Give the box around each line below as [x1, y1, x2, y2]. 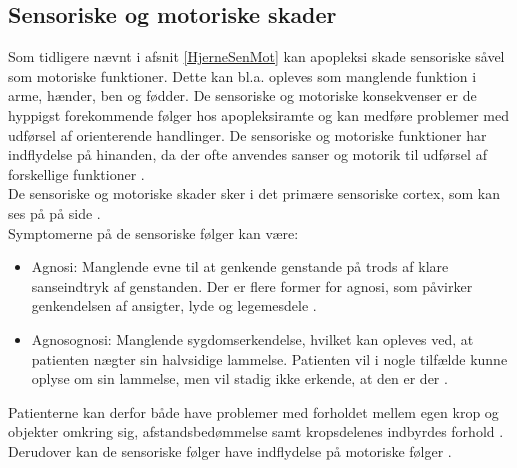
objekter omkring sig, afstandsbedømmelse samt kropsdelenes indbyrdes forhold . [8, 421, 504, 442]
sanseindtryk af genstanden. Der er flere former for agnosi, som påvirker [31, 275, 473, 296]
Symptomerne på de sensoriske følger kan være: [8, 222, 299, 243]
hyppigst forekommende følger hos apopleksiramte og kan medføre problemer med [8, 104, 509, 125]
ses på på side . [8, 202, 101, 223]
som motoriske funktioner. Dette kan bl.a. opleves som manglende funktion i [8, 65, 477, 86]
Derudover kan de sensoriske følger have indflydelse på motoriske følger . [8, 440, 452, 461]
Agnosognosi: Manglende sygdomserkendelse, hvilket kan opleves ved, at [31, 328, 474, 349]
